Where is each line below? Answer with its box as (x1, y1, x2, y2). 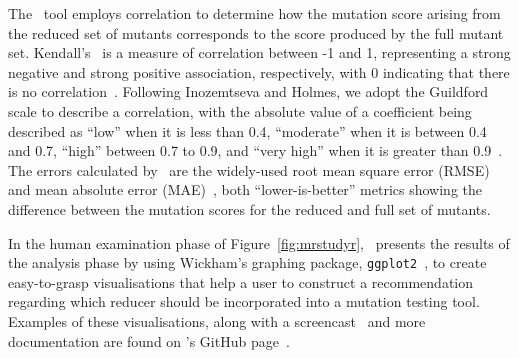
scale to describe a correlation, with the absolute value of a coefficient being (8, 100, 472, 121)
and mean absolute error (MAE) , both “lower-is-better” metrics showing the (8, 179, 483, 200)
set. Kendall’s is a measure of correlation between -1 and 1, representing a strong (8, 42, 511, 63)
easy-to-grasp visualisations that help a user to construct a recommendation (8, 271, 474, 292)
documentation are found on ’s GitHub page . (8, 330, 290, 351)
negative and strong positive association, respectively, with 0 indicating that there (8, 61, 510, 82)
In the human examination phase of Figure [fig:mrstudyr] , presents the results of (8, 232, 510, 253)
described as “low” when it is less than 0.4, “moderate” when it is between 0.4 (8, 120, 487, 141)
